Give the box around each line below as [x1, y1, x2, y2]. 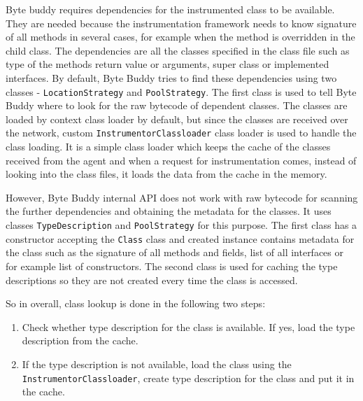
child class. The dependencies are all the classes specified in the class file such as [6, 43, 350, 57]
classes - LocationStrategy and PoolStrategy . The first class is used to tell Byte [6, 84, 357, 99]
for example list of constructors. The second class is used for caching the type [6, 258, 338, 273]
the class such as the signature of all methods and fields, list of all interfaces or [6, 245, 343, 260]
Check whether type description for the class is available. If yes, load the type [22, 319, 355, 334]
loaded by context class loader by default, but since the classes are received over [6, 111, 348, 126]
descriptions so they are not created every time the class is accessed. [6, 272, 298, 287]
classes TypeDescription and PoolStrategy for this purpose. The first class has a [6, 218, 357, 232]
